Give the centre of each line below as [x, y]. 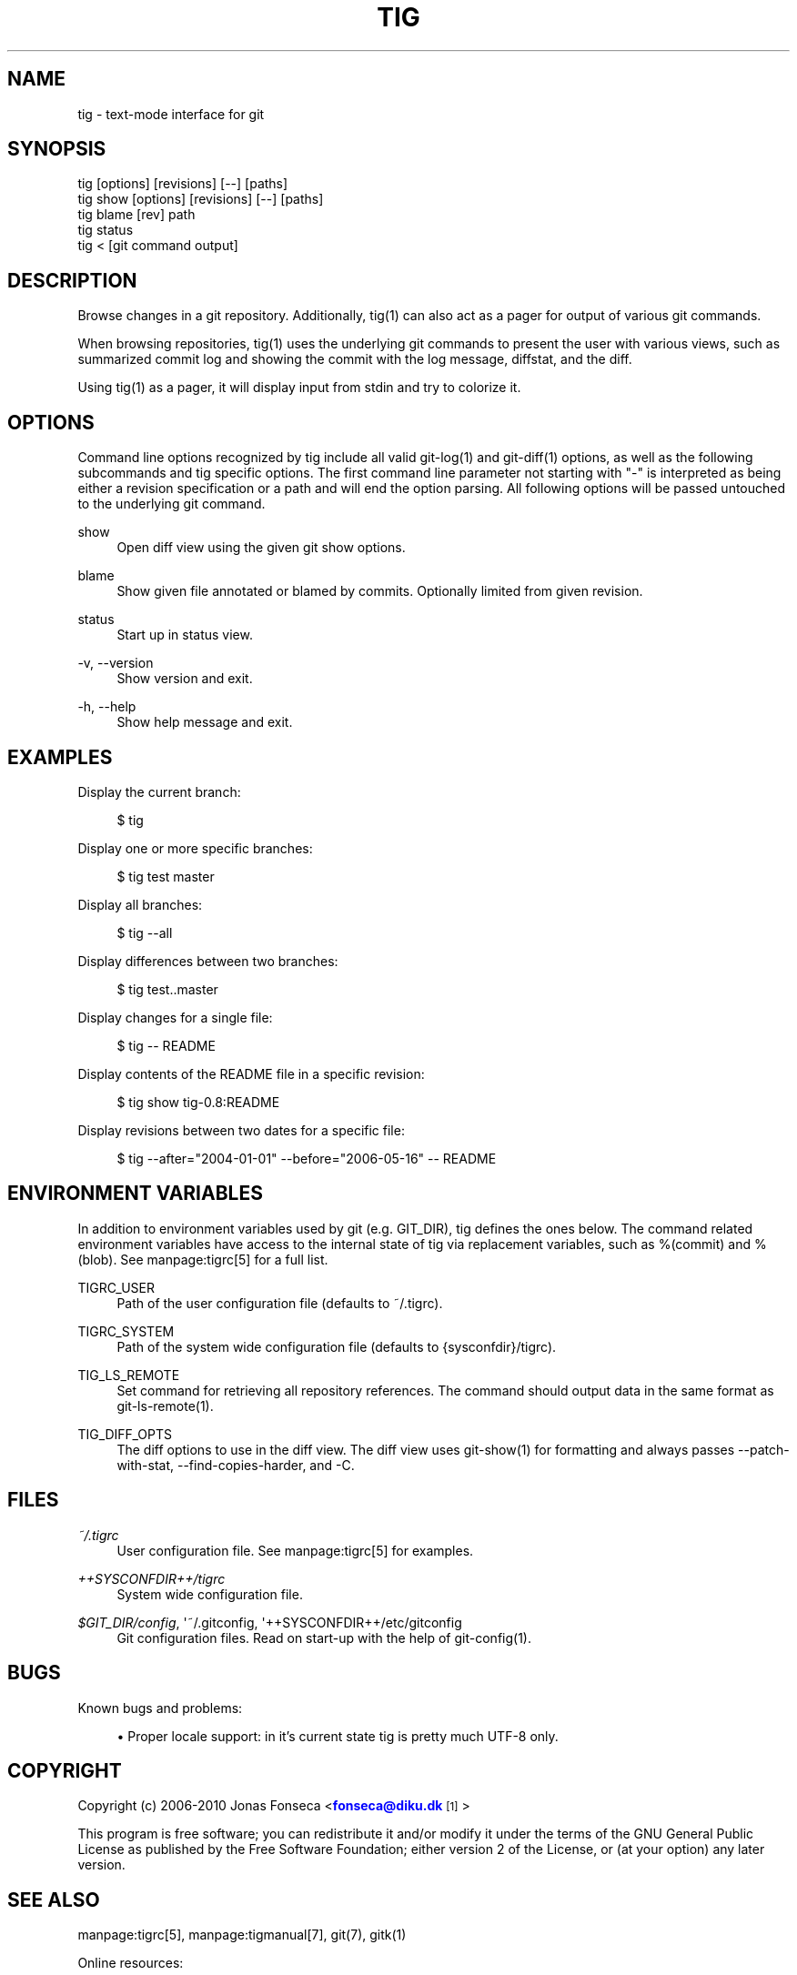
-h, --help [107, 707]
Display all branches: [140, 904]
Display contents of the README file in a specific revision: [251, 1073]
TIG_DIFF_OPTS [125, 1434]
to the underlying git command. [172, 504]
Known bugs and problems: [160, 1708]
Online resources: [131, 1963]
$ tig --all [145, 932]
